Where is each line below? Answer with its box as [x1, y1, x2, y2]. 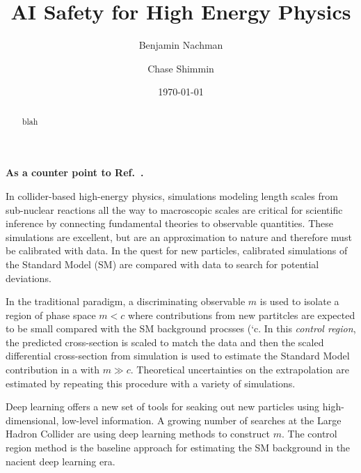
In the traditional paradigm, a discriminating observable [6, 294, 246, 309]
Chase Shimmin [147, 61, 214, 75]
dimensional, [6, 412, 59, 427]
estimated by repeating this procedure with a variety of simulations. [6, 375, 296, 390]
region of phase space [6, 307, 96, 322]
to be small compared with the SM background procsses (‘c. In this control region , [6, 321, 356, 336]
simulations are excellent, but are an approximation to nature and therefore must [6, 229, 352, 244]
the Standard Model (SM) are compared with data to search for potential [6, 256, 319, 271]
